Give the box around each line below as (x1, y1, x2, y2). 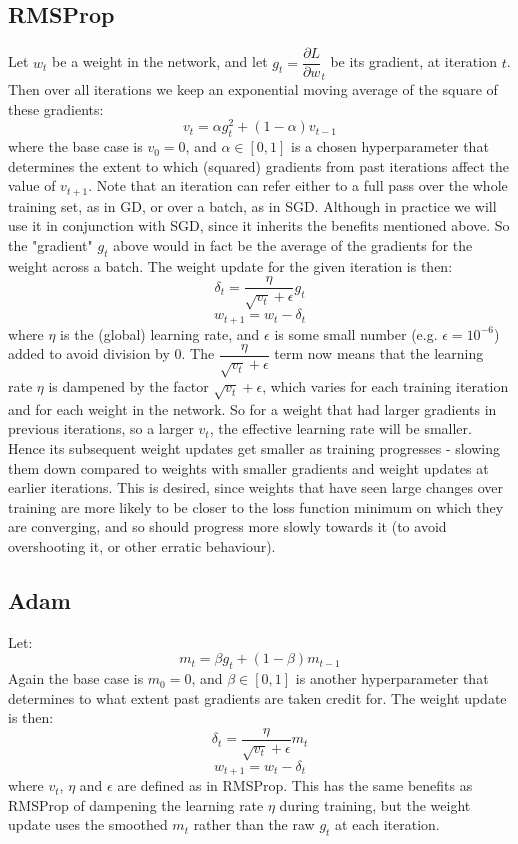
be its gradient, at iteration (330, 51, 497, 72)
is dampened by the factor (48, 376, 209, 397)
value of (8, 175, 56, 196)
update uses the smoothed (8, 814, 168, 835)
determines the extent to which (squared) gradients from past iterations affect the (8, 155, 510, 176)
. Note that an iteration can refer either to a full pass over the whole (88, 175, 508, 196)
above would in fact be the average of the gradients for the (113, 234, 473, 255)
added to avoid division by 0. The (8, 343, 215, 364)
